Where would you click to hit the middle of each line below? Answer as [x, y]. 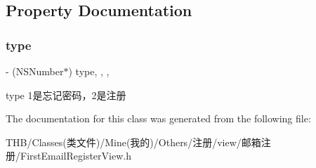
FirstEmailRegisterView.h [75, 156]
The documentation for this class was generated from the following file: [158, 118]
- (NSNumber [35, 71]
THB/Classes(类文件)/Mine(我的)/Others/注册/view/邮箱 [133, 142]
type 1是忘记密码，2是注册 [66, 95]
